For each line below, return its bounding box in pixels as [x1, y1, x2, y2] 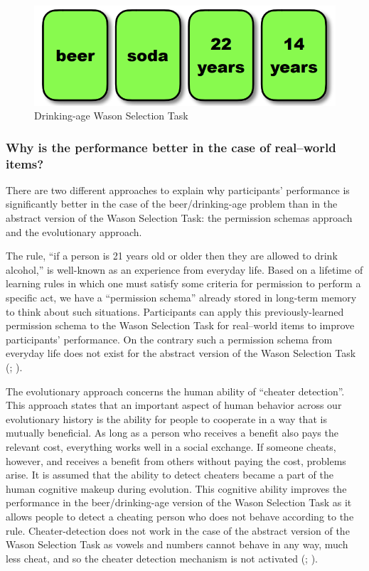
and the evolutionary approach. [6, 224, 142, 239]
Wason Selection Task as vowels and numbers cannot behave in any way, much [6, 537, 348, 552]
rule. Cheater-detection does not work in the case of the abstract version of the [6, 523, 350, 538]
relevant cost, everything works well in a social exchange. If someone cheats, [6, 439, 336, 454]
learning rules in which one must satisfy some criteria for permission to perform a [6, 276, 361, 291]
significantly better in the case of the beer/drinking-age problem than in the [6, 196, 338, 211]
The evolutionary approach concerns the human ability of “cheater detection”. [6, 383, 345, 398]
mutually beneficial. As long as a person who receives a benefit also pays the [6, 425, 338, 440]
